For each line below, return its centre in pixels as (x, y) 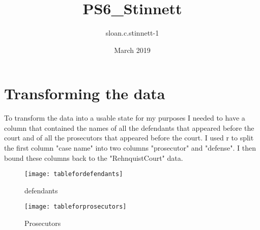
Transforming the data (85, 93)
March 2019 (132, 50)
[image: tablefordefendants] (74, 174)
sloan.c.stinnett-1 (132, 33)
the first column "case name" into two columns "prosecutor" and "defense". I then (130, 148)
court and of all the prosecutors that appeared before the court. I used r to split (129, 138)
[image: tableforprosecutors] (76, 207)
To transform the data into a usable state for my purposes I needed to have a (125, 118)
